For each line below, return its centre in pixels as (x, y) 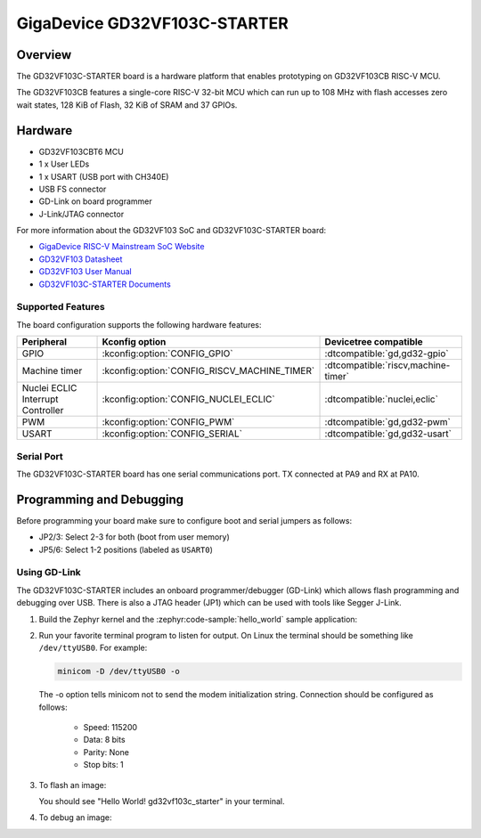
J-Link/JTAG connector (82, 214)
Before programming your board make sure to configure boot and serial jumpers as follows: (184, 520)
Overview (44, 55)
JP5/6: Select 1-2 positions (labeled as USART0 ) (126, 549)
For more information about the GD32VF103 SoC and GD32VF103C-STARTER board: (171, 231)
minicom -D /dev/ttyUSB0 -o (118, 671)
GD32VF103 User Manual (86, 272)
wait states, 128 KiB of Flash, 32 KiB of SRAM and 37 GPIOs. (127, 105)
